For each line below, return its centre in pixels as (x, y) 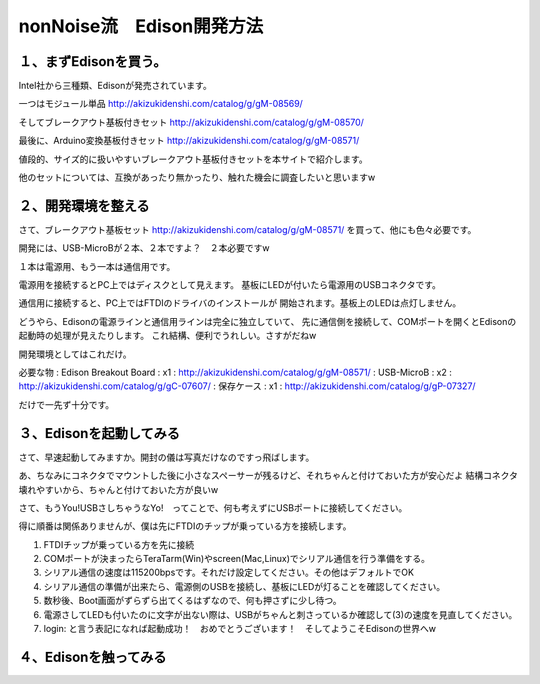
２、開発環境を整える (84, 205)
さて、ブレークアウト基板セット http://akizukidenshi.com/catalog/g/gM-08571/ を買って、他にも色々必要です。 (247, 229)
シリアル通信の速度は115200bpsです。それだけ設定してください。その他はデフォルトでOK (229, 572)
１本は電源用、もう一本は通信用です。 (97, 266)
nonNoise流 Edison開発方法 (141, 26)
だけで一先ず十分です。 (66, 404)
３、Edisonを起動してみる (99, 433)
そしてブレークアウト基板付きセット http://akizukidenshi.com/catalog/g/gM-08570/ (191, 122)
